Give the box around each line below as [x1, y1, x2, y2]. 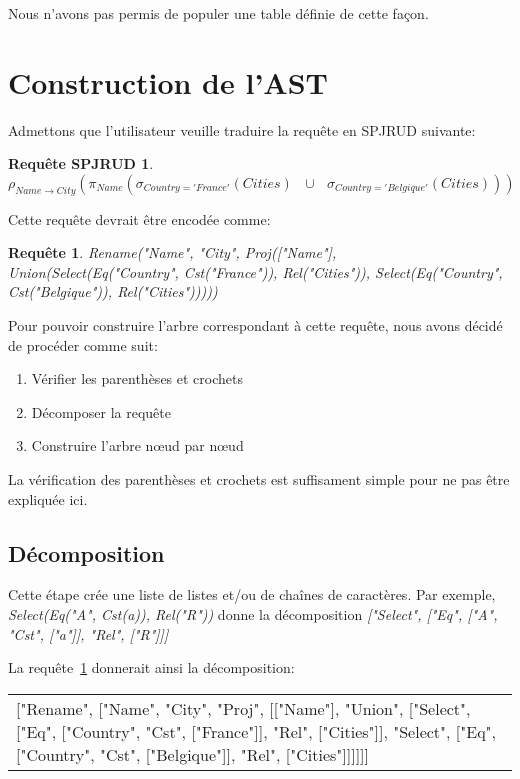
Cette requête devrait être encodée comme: [8, 208, 271, 229]
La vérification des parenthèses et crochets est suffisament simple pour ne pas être [8, 469, 510, 490]
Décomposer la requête [31, 401, 171, 422]
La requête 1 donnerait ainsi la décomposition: [8, 657, 295, 678]
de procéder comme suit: [8, 334, 158, 355]
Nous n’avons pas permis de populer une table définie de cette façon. [8, 3, 429, 23]
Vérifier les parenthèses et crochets [31, 368, 243, 389]
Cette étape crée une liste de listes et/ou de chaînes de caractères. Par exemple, [8, 584, 496, 605]
